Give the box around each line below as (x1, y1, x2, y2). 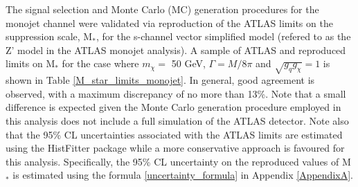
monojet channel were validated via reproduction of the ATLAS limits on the (6, 15, 333, 30)
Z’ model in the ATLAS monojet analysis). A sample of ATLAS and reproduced (6, 42, 346, 57)
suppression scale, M (6, 29, 93, 44)
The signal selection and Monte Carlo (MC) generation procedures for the (6, 2, 319, 16)
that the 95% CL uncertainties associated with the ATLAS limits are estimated (6, 127, 343, 141)
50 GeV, (171, 56, 206, 71)
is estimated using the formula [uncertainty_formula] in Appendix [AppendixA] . (12, 168, 353, 182)
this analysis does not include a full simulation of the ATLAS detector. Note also (6, 113, 349, 127)
